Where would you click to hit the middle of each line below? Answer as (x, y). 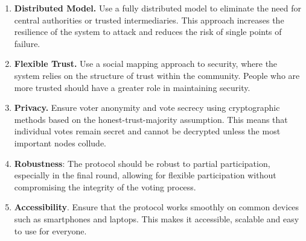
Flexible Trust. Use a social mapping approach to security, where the (146, 64)
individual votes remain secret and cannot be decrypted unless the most (147, 131)
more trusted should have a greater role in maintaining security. (132, 87)
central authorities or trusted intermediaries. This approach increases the (149, 20)
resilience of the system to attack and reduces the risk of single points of (148, 32)
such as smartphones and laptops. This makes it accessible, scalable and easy (157, 218)
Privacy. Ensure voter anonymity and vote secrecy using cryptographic (147, 108)
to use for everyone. (50, 230)
